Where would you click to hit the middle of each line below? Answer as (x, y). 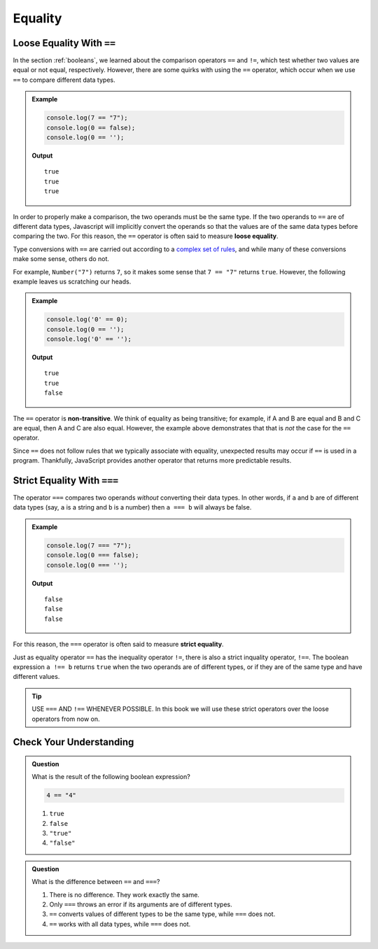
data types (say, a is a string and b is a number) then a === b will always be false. (132, 507)
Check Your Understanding (73, 742)
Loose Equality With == (64, 43)
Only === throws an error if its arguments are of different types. (141, 904)
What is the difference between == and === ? (96, 882)
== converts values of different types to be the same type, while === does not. (162, 914)
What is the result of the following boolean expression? (111, 777)
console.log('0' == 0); (87, 319)
